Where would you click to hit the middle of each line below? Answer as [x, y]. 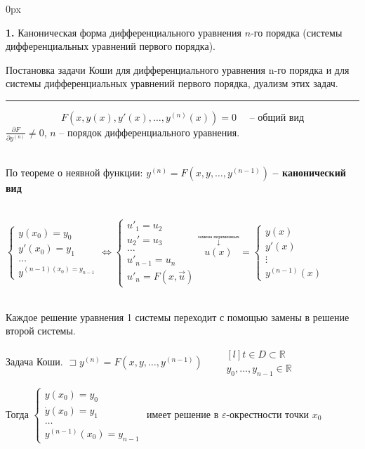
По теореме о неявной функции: [74, 172]
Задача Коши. [34, 361]
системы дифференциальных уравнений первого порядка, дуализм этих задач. [172, 83]
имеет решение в [183, 414]
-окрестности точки [268, 414]
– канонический [309, 172]
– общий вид [277, 118]
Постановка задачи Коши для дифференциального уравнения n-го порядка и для [178, 69]
